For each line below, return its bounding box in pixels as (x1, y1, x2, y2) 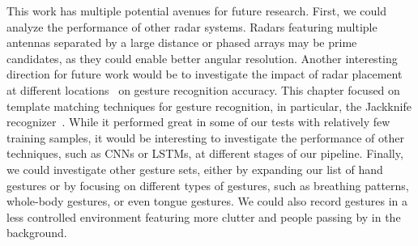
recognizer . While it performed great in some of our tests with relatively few (6, 113, 390, 130)
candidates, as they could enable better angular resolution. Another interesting (6, 49, 398, 66)
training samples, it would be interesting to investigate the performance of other (6, 129, 404, 146)
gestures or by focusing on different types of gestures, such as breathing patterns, (6, 176, 409, 193)
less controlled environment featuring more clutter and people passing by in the (6, 208, 401, 225)
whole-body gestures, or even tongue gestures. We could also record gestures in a (6, 193, 408, 210)
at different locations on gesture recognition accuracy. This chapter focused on (6, 81, 400, 98)
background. (6, 224, 67, 241)
